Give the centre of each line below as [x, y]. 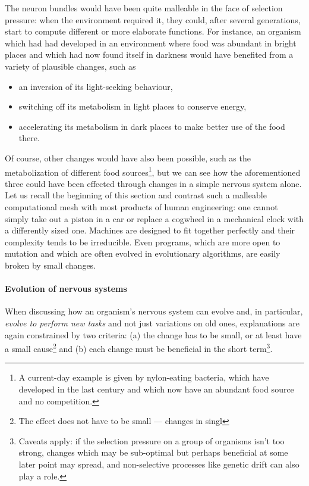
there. [29, 138]
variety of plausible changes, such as [70, 66]
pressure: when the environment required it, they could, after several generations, [153, 19]
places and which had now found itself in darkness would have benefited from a [149, 54]
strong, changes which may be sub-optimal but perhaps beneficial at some [153, 452]
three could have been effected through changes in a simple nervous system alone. [153, 183]
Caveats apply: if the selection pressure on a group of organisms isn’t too [152, 440]
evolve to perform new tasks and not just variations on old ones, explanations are [152, 323]
